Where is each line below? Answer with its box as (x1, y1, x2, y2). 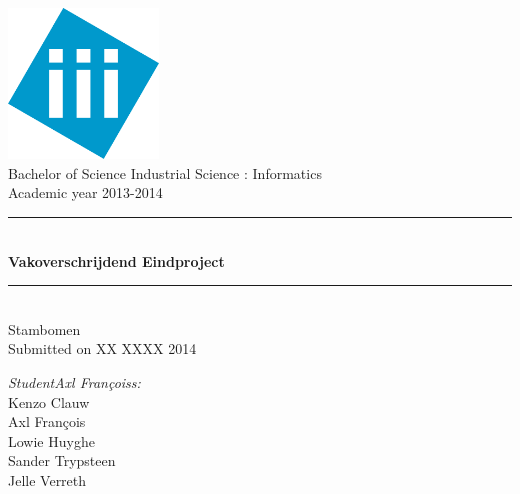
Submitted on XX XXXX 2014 (8, 338, 197, 359)
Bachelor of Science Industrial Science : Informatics (8, 162, 322, 183)
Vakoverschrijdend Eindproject (8, 250, 225, 271)
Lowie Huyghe (8, 430, 95, 451)
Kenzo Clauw (8, 391, 90, 412)
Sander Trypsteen (8, 450, 116, 471)
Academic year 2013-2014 (8, 182, 163, 203)
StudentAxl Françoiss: (8, 371, 141, 392)
